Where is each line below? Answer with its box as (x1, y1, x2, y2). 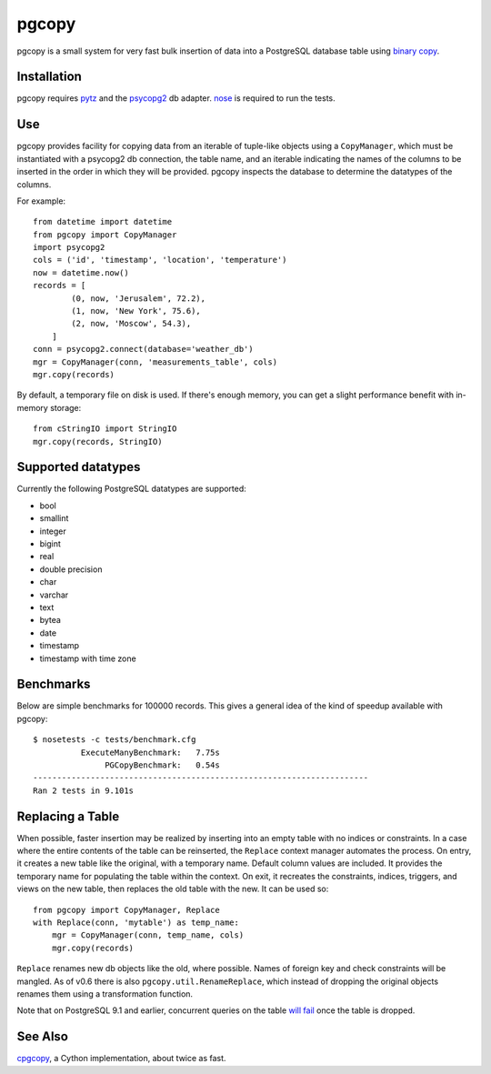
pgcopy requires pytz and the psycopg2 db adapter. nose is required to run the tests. (16, 93, 336, 104)
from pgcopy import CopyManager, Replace (33, 905, 220, 915)
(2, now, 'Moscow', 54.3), (71, 318, 192, 329)
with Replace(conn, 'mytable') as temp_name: (33, 918, 240, 928)
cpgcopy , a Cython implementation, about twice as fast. (16, 1053, 226, 1064)
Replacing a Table (16, 808, 120, 824)
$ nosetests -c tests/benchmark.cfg (33, 735, 196, 745)
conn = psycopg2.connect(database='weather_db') (33, 344, 254, 355)
